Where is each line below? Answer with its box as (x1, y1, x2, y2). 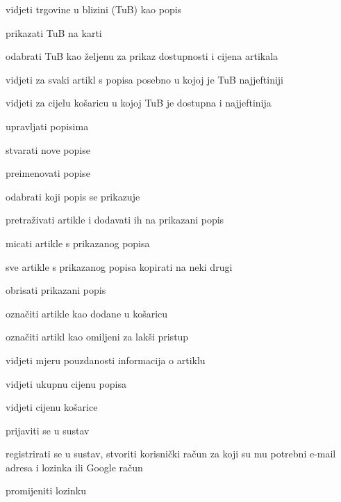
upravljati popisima (6, 118, 89, 133)
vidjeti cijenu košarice (6, 400, 98, 414)
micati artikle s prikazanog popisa (6, 235, 150, 250)
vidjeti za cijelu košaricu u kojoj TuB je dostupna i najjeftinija (6, 95, 272, 110)
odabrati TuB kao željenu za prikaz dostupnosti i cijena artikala (6, 49, 278, 63)
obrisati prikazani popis (6, 283, 106, 297)
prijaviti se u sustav (6, 423, 90, 437)
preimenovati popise (6, 166, 90, 180)
